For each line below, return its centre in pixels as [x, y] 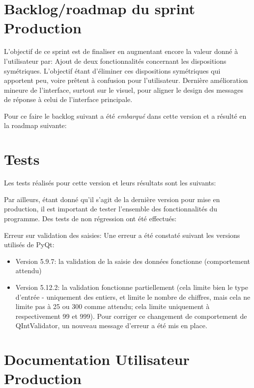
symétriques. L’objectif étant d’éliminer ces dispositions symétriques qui [112, 70]
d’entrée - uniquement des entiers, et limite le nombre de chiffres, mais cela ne [133, 297]
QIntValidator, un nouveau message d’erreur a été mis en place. [111, 325]
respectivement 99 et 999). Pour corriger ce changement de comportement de [131, 316]
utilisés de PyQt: [29, 245]
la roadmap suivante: [35, 125]
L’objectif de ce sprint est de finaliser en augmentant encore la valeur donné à [121, 51]
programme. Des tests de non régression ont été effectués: [90, 218]
